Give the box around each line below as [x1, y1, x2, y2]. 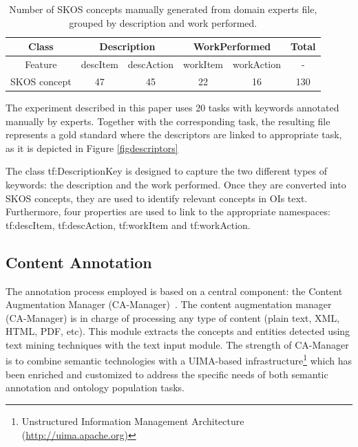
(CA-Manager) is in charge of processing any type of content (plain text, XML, [6, 310, 340, 325]
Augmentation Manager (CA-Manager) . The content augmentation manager [6, 297, 332, 312]
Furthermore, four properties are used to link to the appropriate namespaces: [6, 204, 330, 219]
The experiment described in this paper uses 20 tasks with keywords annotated [6, 100, 339, 114]
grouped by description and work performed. [69, 15, 257, 30]
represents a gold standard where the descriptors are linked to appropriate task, [6, 127, 342, 142]
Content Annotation [6, 251, 152, 272]
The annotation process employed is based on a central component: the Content [6, 283, 343, 298]
